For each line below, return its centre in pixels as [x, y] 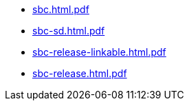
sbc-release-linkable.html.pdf [99, 52]
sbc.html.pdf [61, 9]
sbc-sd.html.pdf [69, 31]
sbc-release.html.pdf [80, 73]
